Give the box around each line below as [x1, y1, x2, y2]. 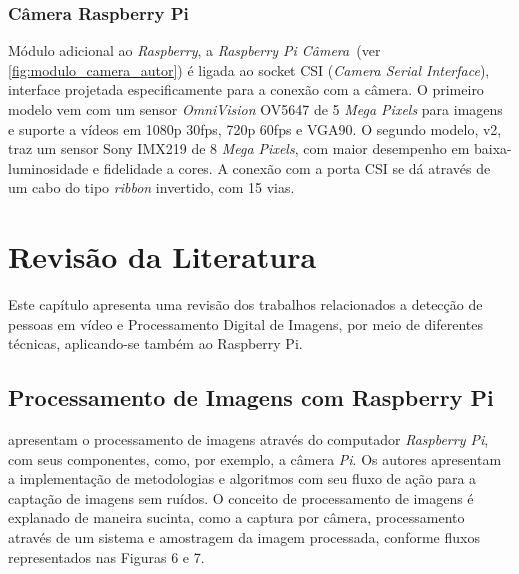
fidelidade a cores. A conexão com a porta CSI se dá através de [103, 157, 491, 178]
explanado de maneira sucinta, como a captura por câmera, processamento [8, 507, 465, 528]
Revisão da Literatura [8, 236, 317, 277]
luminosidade [8, 157, 89, 178]
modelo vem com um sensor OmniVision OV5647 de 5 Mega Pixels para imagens [8, 99, 503, 119]
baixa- [474, 138, 512, 159]
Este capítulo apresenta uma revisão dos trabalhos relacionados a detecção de [8, 294, 483, 315]
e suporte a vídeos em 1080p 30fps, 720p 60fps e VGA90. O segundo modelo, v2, [8, 118, 502, 139]
